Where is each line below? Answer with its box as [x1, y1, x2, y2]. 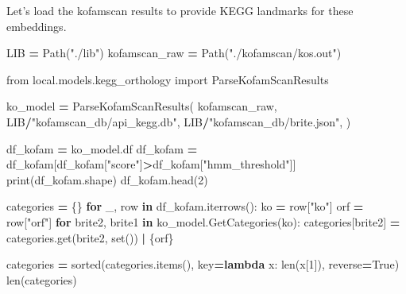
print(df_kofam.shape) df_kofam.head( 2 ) [6, 171, 208, 188]
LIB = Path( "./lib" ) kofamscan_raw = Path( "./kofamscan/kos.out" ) [6, 44, 342, 61]
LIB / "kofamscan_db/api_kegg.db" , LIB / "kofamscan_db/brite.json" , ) [6, 113, 351, 130]
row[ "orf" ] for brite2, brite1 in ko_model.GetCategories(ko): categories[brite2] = [6, 213, 400, 230]
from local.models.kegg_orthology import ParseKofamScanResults [6, 71, 329, 87]
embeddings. [6, 17, 67, 34]
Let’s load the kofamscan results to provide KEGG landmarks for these [6, 2, 354, 18]
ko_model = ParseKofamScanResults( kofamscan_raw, [6, 98, 277, 114]
